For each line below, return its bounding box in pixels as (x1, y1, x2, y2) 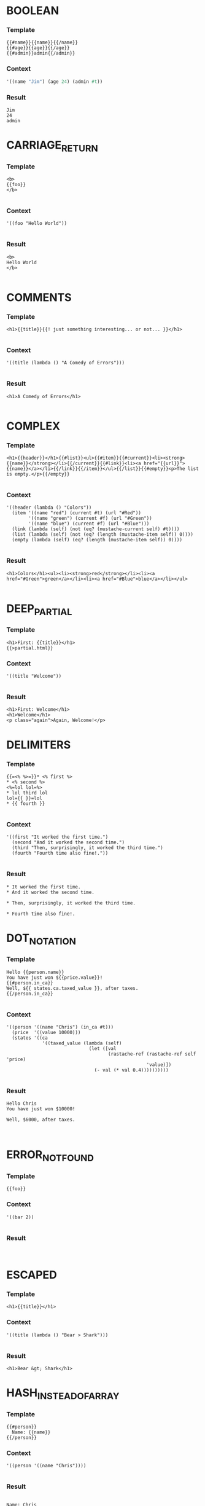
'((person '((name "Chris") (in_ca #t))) (6, 1024, 114, 1030)
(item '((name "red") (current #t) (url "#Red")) (12, 510, 141, 516)
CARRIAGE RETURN (6, 138, 98, 154)
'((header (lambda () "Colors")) (6, 504, 92, 511)
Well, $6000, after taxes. (6, 1116, 75, 1123)
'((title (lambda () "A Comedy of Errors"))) (6, 360, 125, 366)
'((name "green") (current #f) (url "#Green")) (28, 516, 152, 522)
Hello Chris (6, 1100, 37, 1107)
